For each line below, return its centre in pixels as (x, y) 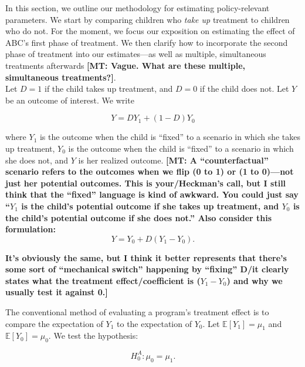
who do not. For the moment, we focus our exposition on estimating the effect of (150, 31)
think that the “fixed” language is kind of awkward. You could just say (152, 194)
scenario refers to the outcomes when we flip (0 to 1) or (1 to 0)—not (150, 171)
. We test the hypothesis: (93, 336)
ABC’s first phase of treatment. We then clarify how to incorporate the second (147, 42)
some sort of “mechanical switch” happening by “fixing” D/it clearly (147, 269)
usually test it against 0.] (57, 292)
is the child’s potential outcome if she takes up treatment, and (150, 206)
